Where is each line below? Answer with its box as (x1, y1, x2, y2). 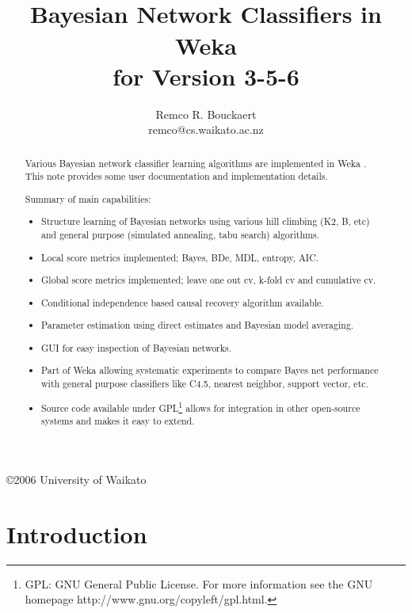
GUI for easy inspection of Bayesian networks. (41, 341, 232, 354)
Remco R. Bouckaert (155, 105, 257, 122)
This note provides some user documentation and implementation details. (25, 169, 328, 183)
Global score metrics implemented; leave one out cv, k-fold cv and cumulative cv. (41, 273, 376, 287)
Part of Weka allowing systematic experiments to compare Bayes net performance (41, 364, 379, 377)
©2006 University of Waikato (6, 470, 147, 487)
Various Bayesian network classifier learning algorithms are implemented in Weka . (25, 156, 367, 169)
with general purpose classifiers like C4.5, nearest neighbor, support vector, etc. (41, 377, 368, 390)
